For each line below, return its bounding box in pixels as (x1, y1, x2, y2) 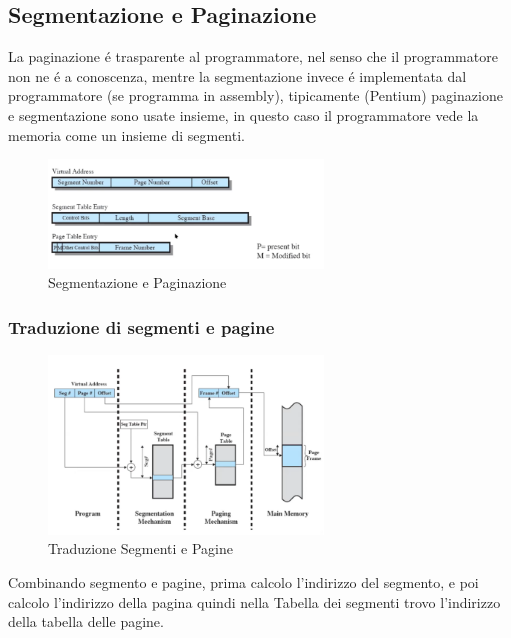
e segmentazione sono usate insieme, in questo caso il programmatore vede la (8, 104, 479, 125)
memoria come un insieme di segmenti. (8, 124, 245, 145)
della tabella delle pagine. (8, 611, 164, 632)
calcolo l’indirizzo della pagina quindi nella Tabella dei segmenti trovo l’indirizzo (8, 591, 501, 612)
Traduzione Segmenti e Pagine (48, 538, 233, 559)
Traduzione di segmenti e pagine (8, 314, 275, 339)
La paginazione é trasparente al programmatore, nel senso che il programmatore (8, 46, 498, 67)
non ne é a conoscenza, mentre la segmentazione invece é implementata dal (8, 65, 467, 86)
